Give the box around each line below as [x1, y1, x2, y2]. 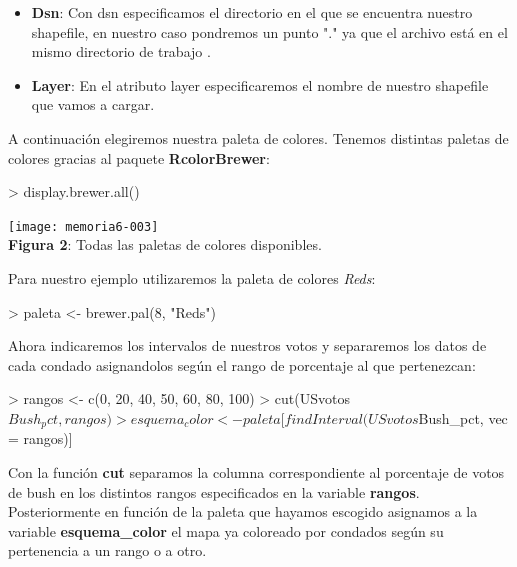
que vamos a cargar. [31, 94, 155, 115]
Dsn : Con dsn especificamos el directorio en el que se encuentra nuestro [31, 2, 473, 22]
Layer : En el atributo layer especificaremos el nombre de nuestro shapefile [31, 74, 489, 95]
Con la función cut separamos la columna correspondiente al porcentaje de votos [8, 462, 505, 483]
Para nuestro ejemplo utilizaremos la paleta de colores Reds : [8, 268, 376, 288]
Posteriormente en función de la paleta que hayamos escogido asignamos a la [8, 501, 478, 522]
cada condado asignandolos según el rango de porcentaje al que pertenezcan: [8, 354, 476, 375]
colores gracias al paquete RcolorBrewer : [8, 147, 270, 168]
